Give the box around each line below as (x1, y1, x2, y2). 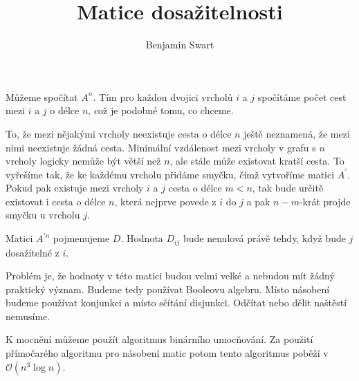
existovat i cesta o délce (6, 194, 106, 208)
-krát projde (299, 194, 351, 208)
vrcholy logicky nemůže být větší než (6, 154, 161, 168)
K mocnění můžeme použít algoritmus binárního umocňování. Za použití (6, 332, 313, 346)
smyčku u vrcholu (6, 207, 80, 222)
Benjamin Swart (145, 37, 214, 52)
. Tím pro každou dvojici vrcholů (93, 89, 233, 104)
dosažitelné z (6, 245, 59, 259)
